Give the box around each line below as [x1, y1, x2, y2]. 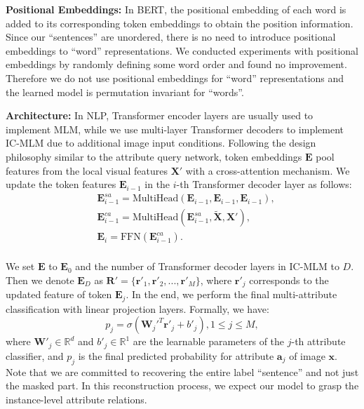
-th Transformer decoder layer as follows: [176, 177, 352, 192]
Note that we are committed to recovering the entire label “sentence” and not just [6, 364, 359, 379]
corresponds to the [249, 272, 329, 287]
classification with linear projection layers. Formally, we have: [6, 301, 269, 316]
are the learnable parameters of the [133, 334, 285, 349]
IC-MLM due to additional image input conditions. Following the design [6, 135, 316, 150]
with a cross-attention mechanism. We [185, 163, 350, 177]
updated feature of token [6, 287, 112, 302]
